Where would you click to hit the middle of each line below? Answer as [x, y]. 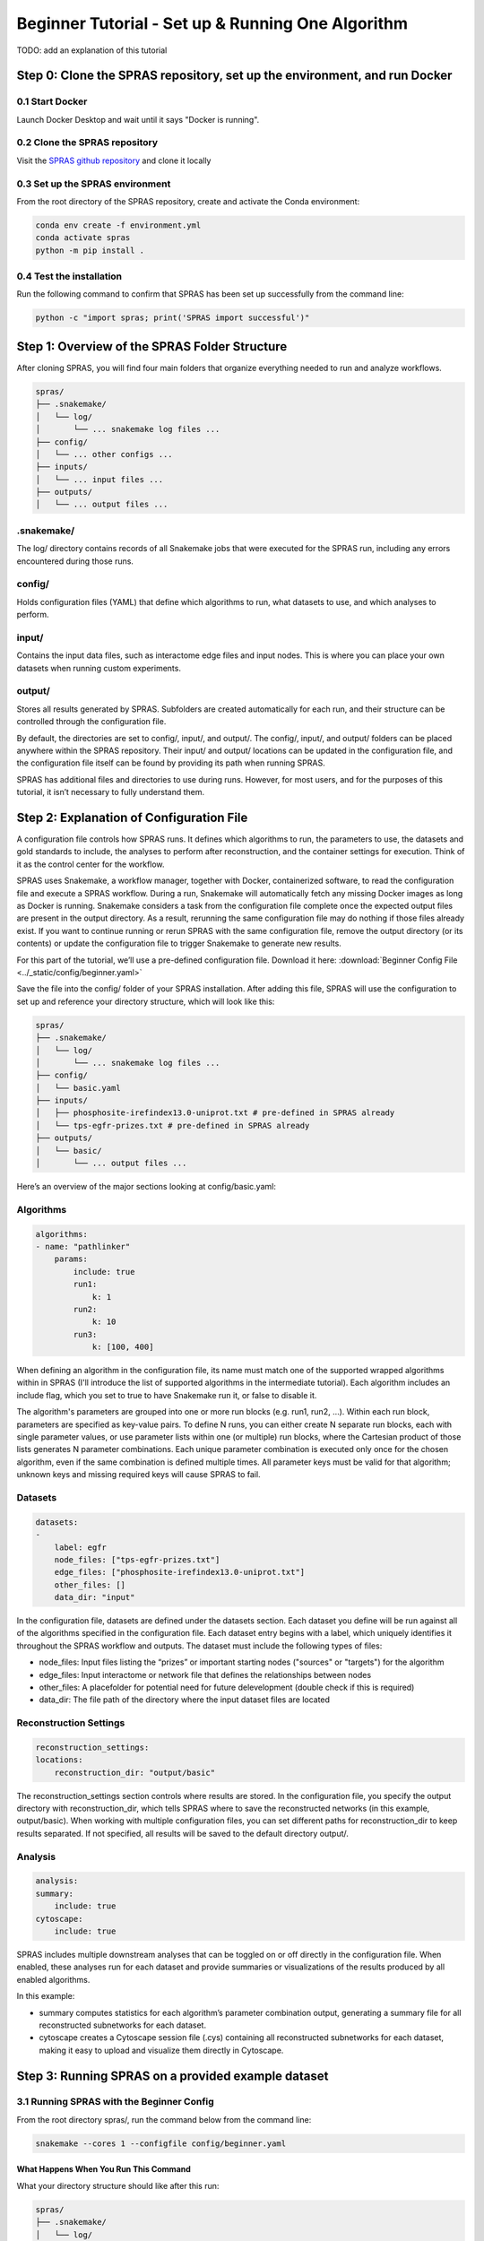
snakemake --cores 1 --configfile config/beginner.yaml [161, 2143]
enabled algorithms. [53, 1979]
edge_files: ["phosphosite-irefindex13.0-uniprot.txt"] [180, 1572]
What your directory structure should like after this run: [118, 2185]
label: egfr [81, 1547]
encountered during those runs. [75, 561]
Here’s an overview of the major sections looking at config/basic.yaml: [147, 1186]
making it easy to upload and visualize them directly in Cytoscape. [161, 2050]
